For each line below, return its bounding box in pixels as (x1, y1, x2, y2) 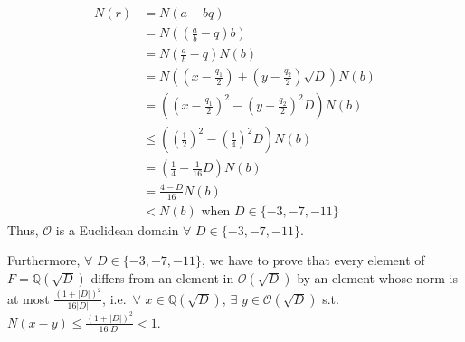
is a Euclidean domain (55, 220, 179, 239)
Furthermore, (7, 251, 81, 270)
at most (7, 289, 50, 308)
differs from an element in (90, 268, 234, 287)
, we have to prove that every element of (201, 251, 425, 270)
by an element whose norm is (297, 268, 459, 287)
